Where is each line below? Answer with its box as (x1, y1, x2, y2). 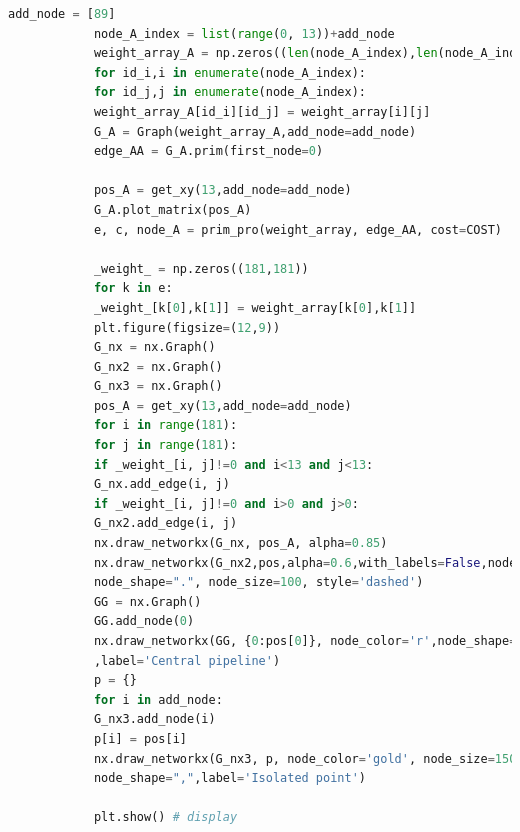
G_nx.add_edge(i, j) (93, 477, 230, 492)
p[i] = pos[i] (93, 731, 187, 746)
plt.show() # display (93, 810, 238, 825)
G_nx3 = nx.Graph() (93, 379, 223, 394)
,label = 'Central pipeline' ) (93, 653, 281, 668)
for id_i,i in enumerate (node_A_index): (93, 65, 366, 80)
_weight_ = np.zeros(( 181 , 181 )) (93, 261, 309, 276)
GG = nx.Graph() (93, 594, 202, 609)
